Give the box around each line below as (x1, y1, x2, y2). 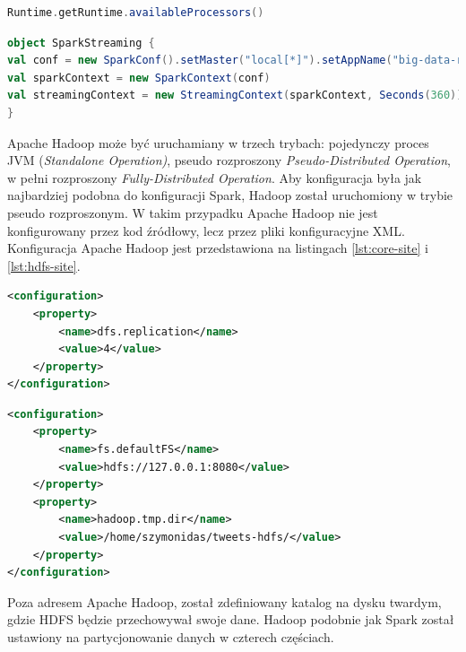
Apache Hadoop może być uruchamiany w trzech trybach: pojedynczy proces (7, 133, 429, 152)
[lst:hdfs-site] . (7, 256, 81, 274)
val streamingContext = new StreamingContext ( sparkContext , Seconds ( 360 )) (7, 89, 463, 102)
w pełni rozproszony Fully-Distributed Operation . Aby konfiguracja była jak (7, 168, 422, 187)
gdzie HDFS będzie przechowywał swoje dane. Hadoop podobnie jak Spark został (7, 610, 454, 629)
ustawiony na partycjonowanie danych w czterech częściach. (7, 628, 334, 646)
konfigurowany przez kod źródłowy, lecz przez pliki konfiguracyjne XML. (7, 221, 405, 239)
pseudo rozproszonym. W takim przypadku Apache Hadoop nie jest (7, 203, 378, 222)
